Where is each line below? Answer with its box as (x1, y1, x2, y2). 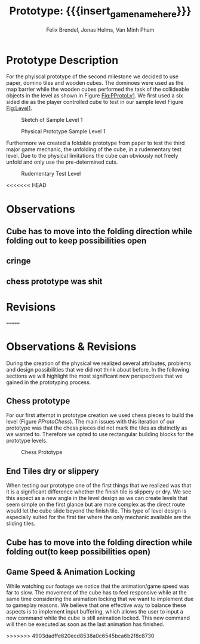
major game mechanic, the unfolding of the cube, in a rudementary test (6, 146, 182, 153)
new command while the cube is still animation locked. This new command (6, 614, 190, 622)
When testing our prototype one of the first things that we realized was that (6, 482, 192, 489)
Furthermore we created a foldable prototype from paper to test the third (6, 139, 185, 147)
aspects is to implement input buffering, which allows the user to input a (6, 608, 183, 615)
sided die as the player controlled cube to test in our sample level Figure (6, 99, 184, 106)
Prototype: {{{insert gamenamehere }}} (9, 4, 192, 20)
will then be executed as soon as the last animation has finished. (6, 621, 165, 628)
